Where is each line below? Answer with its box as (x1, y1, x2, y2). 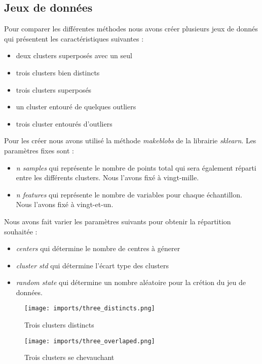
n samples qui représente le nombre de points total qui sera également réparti (16, 162, 256, 173)
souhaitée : (4, 226, 38, 236)
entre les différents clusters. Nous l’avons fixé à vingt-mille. (16, 172, 199, 183)
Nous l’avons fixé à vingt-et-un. (16, 199, 114, 210)
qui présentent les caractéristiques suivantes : (4, 33, 144, 44)
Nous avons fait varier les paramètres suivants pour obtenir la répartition (4, 216, 231, 226)
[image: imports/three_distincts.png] (24, 305, 155, 312)
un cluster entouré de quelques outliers (16, 101, 136, 112)
